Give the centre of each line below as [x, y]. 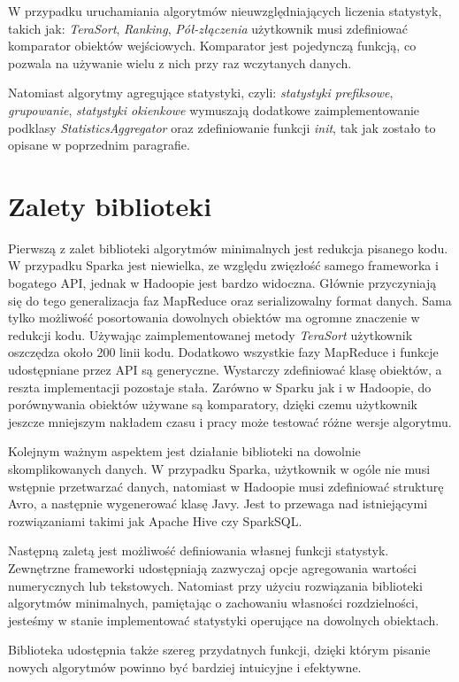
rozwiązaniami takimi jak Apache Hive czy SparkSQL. [155, 520]
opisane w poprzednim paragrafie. [99, 145]
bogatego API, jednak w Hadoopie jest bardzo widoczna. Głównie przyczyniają [222, 283]
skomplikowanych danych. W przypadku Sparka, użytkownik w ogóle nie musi [219, 469]
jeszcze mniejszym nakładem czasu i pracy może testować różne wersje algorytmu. [230, 421]
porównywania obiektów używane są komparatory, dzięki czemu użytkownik [213, 404]
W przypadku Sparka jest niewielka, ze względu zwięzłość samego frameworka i [223, 265]
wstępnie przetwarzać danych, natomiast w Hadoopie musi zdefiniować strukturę [226, 486]
